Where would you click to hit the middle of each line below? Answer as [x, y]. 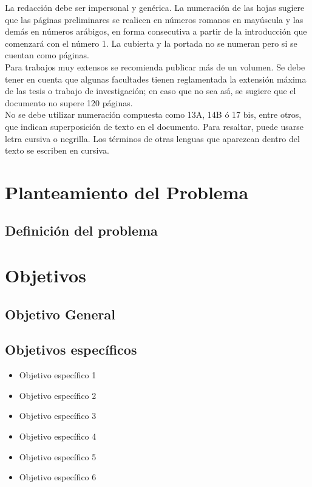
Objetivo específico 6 [58, 477]
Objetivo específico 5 [58, 456]
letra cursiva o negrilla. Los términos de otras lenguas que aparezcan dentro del [152, 138]
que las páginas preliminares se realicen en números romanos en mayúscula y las [154, 19]
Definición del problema [81, 230]
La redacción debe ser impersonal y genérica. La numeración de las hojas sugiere [155, 7]
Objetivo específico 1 [58, 375]
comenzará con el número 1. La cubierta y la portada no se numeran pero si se [151, 43]
